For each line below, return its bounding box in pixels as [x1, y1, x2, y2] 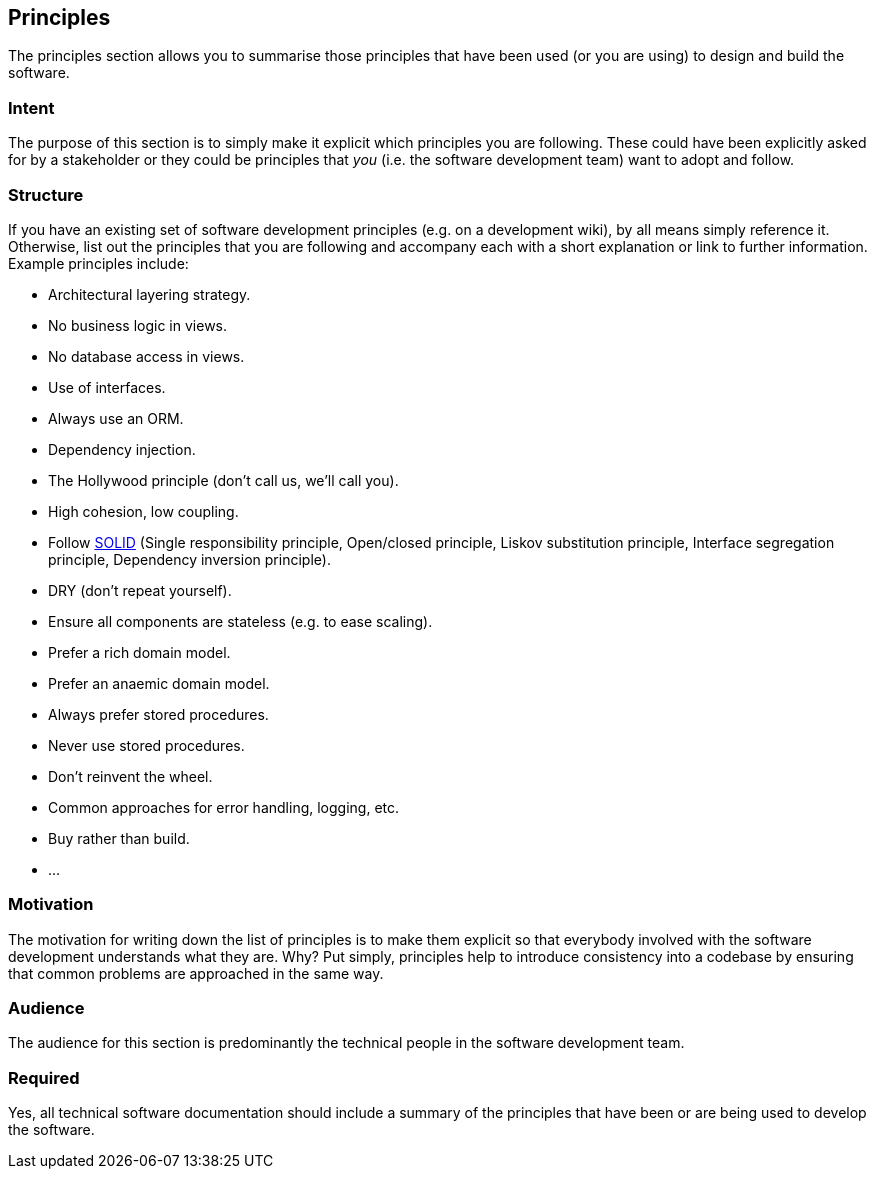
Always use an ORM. [48, 409, 184, 427]
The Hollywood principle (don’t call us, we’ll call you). [48, 471, 399, 489]
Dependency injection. [48, 440, 196, 458]
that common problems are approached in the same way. [8, 964, 384, 982]
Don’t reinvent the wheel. [48, 767, 213, 785]
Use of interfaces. [48, 378, 166, 396]
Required [8, 1067, 80, 1088]
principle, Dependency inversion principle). [48, 550, 331, 568]
